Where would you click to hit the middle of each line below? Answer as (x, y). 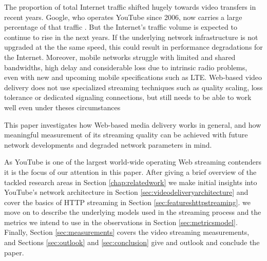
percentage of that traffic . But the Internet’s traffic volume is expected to (121, 27)
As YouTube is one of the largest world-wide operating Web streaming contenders (133, 162)
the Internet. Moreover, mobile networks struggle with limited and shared (120, 57)
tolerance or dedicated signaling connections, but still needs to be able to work (128, 97)
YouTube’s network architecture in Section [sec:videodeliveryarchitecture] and (126, 192)
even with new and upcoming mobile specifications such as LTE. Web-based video (133, 77)
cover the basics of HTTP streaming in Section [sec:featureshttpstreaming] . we (127, 202)
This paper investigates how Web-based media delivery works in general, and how (133, 124)
